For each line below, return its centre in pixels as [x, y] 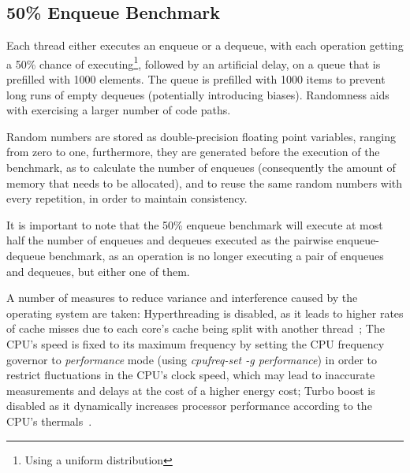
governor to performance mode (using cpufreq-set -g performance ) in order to [192, 359]
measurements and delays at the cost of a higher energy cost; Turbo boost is [191, 390]
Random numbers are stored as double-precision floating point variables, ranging [201, 136]
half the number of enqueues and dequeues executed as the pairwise [170, 240]
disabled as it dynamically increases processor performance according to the [189, 406]
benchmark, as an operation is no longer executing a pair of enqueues [216, 255]
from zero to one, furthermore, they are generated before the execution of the [193, 152]
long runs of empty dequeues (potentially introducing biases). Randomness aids [198, 94]
